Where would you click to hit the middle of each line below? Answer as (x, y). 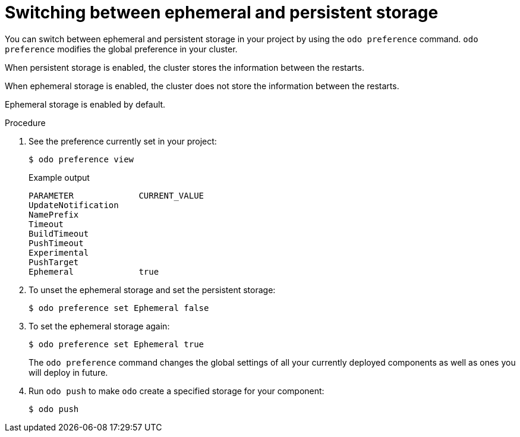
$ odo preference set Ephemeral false (119, 308)
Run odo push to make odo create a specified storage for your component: (177, 391)
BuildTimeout (59, 233)
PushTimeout (56, 243)
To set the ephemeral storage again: (99, 326)
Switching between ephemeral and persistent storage (222, 12)
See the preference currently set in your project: (123, 141)
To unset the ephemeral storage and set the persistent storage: (152, 290)
